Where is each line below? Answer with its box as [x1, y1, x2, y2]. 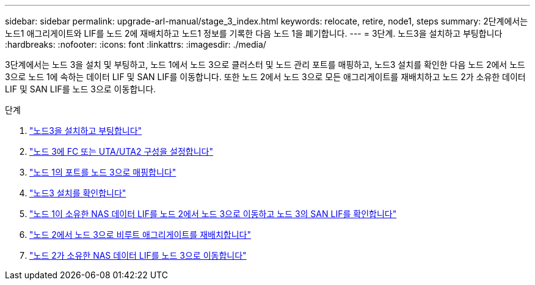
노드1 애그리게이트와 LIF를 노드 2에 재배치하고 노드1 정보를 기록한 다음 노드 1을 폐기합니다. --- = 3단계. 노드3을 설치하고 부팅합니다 [5, 28, 503, 39]
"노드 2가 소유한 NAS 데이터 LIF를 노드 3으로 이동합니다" [29, 250, 247, 261]
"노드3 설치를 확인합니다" [29, 188, 126, 198]
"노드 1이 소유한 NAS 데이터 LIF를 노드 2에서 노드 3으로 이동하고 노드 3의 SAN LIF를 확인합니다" [29, 209, 397, 219]
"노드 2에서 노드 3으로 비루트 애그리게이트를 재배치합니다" [29, 229, 251, 240]
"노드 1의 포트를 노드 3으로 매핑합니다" [29, 167, 177, 177]
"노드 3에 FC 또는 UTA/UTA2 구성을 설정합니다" [29, 146, 213, 157]
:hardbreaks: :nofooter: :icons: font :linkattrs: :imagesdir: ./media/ [5, 39, 266, 50]
